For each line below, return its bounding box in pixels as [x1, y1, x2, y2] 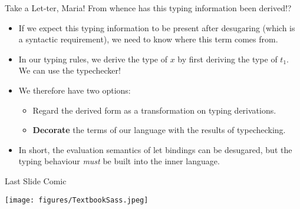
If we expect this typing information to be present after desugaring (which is [18, 21, 295, 34]
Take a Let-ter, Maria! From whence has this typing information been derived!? [5, 2, 292, 14]
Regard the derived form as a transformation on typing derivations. [32, 104, 276, 116]
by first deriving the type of [177, 52, 278, 65]
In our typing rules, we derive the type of [18, 52, 167, 65]
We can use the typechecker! [18, 64, 121, 77]
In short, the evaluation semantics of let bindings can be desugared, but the [18, 143, 292, 155]
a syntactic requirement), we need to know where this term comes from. [18, 33, 278, 45]
